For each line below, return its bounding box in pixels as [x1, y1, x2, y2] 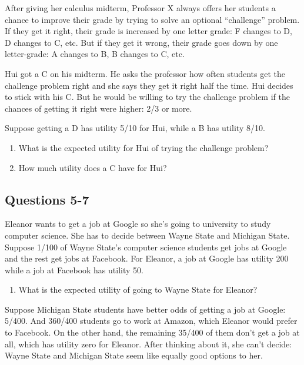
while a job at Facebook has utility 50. [5, 263, 143, 276]
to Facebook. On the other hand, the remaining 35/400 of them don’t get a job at [5, 326, 300, 339]
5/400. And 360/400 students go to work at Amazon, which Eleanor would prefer [5, 314, 298, 327]
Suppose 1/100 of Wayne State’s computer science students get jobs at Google [5, 240, 287, 253]
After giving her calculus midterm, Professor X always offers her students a [5, 2, 276, 14]
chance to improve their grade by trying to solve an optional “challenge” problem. [5, 13, 300, 25]
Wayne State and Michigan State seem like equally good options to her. [5, 349, 263, 361]
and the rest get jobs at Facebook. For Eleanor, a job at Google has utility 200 [5, 252, 289, 264]
